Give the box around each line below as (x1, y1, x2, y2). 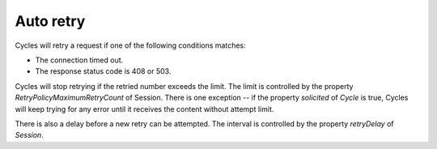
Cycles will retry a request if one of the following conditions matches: (15, 40, 246, 50)
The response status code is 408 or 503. (35, 66, 172, 76)
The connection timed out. (35, 55, 124, 65)
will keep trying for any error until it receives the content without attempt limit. (15, 104, 274, 113)
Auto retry (15, 12, 86, 30)
